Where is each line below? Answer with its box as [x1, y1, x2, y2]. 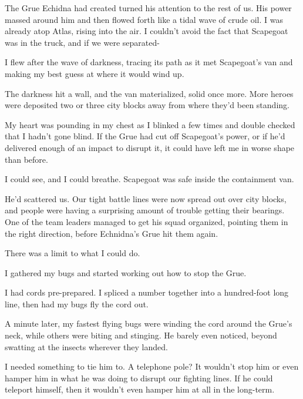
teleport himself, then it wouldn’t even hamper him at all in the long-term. [5, 383, 275, 395]
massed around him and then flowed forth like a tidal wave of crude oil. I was [5, 13, 283, 25]
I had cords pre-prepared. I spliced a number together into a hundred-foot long [5, 286, 289, 299]
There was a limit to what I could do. [5, 247, 140, 259]
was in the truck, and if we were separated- [5, 36, 160, 48]
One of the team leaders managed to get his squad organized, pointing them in [5, 215, 288, 227]
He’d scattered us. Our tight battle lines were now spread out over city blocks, [5, 192, 287, 204]
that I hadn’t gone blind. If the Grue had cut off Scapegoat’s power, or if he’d [5, 130, 285, 142]
